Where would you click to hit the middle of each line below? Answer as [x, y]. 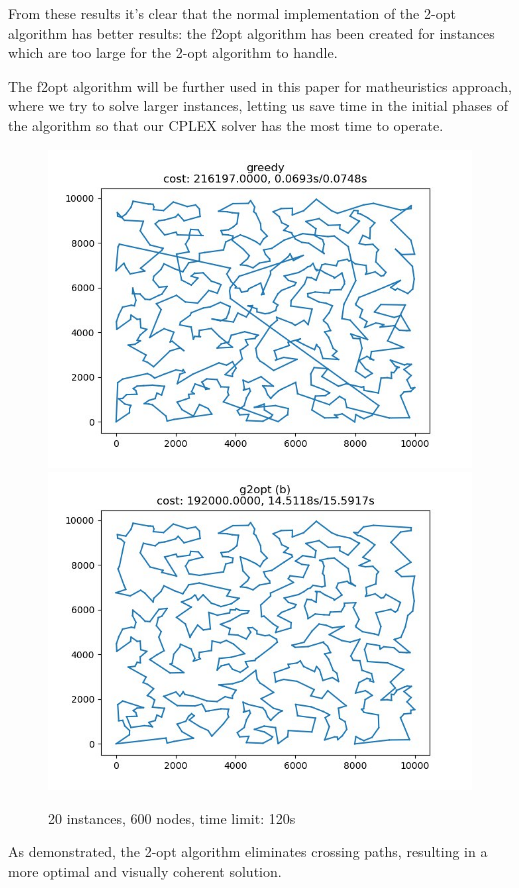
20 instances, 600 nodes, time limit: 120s [172, 817]
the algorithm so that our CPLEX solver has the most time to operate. [226, 124]
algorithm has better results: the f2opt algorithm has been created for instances [251, 32]
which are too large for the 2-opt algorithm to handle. [173, 52]
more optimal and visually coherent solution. [145, 870]
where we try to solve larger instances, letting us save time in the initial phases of [258, 105]
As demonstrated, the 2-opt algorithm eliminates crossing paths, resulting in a [248, 851]
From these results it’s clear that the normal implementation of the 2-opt [232, 13]
